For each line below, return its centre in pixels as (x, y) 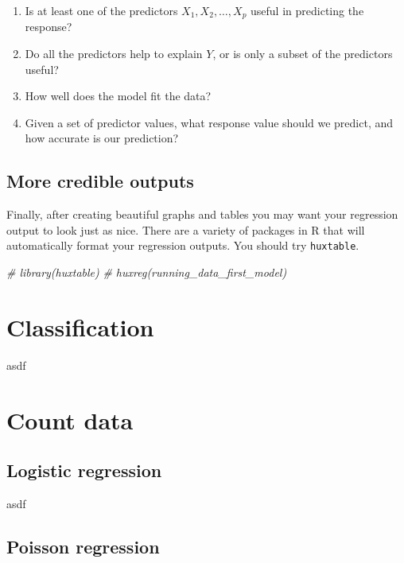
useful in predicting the (307, 10)
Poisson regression (83, 546)
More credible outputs (100, 181)
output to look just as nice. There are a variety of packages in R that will (186, 229)
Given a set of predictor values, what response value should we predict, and (209, 122)
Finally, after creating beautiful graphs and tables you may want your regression (202, 214)
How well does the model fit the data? (118, 96)
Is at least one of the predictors (101, 10)
